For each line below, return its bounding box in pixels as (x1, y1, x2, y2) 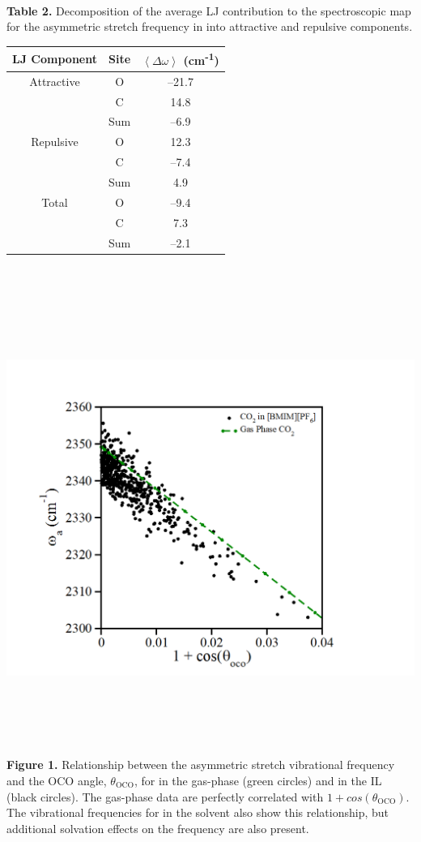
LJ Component (12, 50, 97, 67)
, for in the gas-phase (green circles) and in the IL (134, 771, 382, 788)
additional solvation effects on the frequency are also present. (6, 819, 309, 836)
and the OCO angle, (6, 771, 107, 788)
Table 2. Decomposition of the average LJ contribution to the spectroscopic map (6, 2, 411, 19)
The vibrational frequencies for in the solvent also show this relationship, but (6, 804, 389, 821)
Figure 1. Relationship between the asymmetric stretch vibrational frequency (6, 756, 395, 773)
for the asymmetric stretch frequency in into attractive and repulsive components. (6, 18, 413, 35)
